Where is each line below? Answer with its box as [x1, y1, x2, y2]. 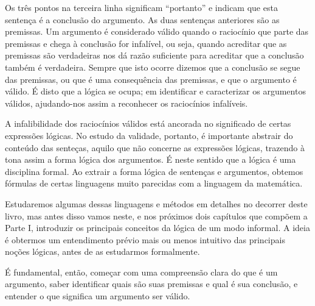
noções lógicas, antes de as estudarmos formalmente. [5, 245, 200, 258]
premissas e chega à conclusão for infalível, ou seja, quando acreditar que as [5, 37, 287, 49]
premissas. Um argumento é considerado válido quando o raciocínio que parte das [5, 25, 309, 38]
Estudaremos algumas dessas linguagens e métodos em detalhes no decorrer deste [5, 197, 308, 210]
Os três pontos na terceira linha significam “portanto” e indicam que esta [5, 1, 278, 13]
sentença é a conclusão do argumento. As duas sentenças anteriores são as [5, 13, 280, 26]
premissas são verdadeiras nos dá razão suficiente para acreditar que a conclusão [5, 49, 304, 62]
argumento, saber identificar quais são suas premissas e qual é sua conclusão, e [5, 277, 298, 290]
